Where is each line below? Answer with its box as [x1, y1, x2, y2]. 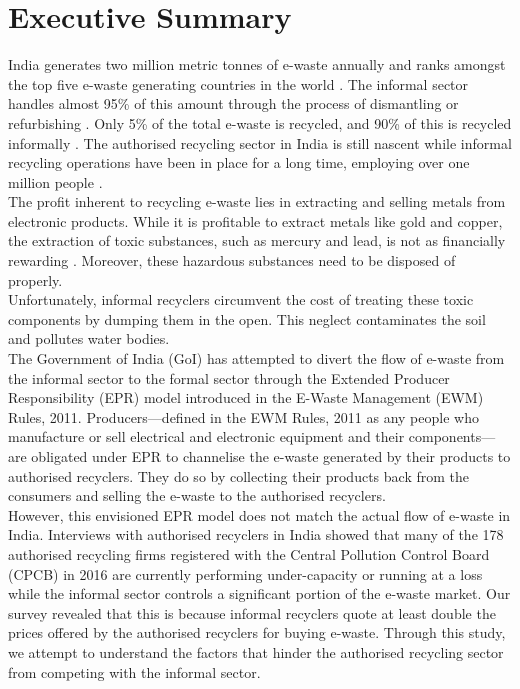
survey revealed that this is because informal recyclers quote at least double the [8, 602, 496, 623]
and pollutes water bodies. [8, 328, 170, 349]
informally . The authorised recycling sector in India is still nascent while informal [8, 132, 512, 153]
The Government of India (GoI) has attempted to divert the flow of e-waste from [8, 348, 505, 369]
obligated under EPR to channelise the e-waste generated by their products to [31, 446, 511, 466]
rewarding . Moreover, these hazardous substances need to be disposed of [8, 250, 456, 271]
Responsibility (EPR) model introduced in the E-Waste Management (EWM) [8, 387, 484, 408]
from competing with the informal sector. [8, 661, 261, 682]
